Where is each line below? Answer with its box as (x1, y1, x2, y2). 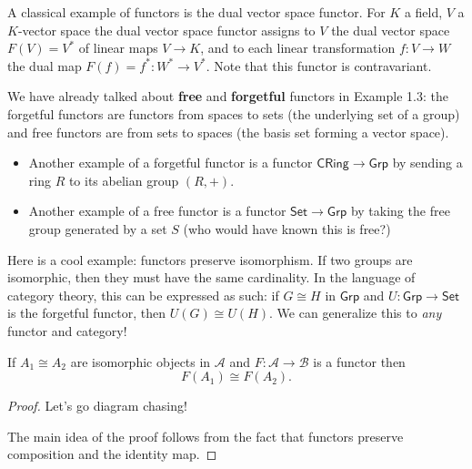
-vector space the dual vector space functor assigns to (17, 20, 316, 39)
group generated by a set (28, 219, 167, 238)
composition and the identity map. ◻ (7, 444, 217, 464)
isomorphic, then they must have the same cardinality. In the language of (7, 268, 416, 287)
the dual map (7, 56, 82, 75)
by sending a (392, 153, 463, 172)
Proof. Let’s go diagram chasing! (7, 396, 187, 415)
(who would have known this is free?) (183, 219, 391, 238)
